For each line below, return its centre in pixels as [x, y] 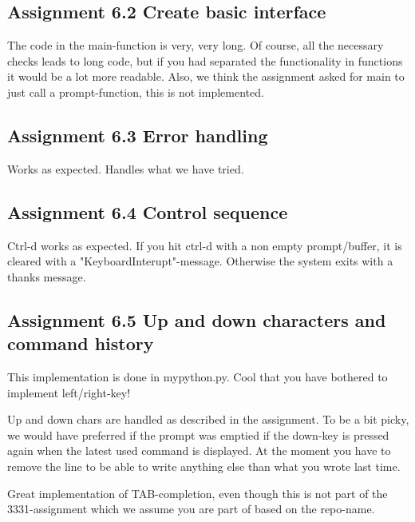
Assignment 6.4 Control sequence [148, 211]
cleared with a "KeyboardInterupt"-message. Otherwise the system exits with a [200, 261]
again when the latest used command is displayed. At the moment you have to [199, 450]
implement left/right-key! [69, 392]
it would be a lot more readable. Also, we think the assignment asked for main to [206, 76]
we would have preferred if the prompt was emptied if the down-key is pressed [198, 434]
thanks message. [47, 276]
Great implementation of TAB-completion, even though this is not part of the [198, 493]
